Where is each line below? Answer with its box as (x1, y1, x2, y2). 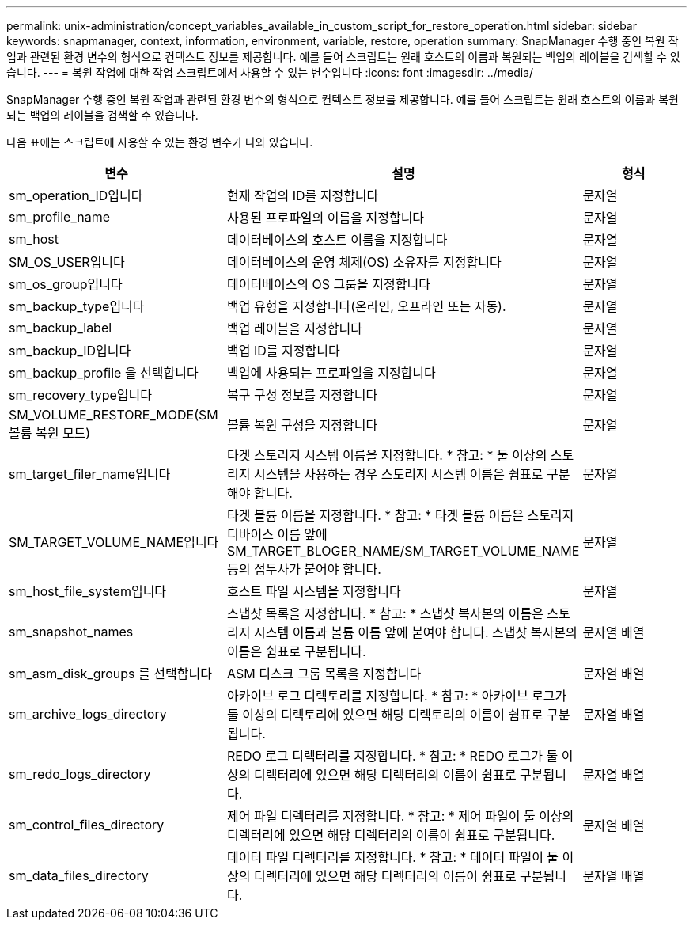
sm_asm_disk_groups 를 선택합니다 (9, 666, 212, 681)
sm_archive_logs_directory (9, 706, 167, 722)
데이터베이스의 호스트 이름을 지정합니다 (227, 232, 448, 248)
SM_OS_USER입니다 (9, 254, 125, 270)
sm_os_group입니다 (9, 276, 123, 292)
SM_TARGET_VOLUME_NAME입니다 (9, 534, 219, 550)
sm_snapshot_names (9, 624, 134, 639)
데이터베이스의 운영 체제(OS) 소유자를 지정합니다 (227, 254, 502, 270)
